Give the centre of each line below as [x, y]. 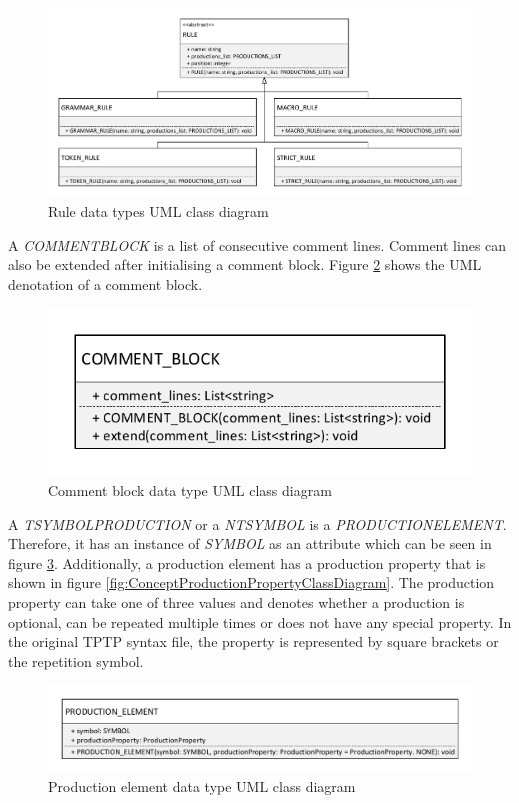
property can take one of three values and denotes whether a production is [236, 601]
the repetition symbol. [76, 660]
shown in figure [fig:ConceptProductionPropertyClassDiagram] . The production [251, 582]
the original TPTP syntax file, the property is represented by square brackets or [253, 641]
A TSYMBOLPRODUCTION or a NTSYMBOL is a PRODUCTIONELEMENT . [257, 523]
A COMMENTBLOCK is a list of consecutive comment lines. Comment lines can [257, 244]
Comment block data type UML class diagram [190, 489]
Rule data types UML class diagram [158, 211]
